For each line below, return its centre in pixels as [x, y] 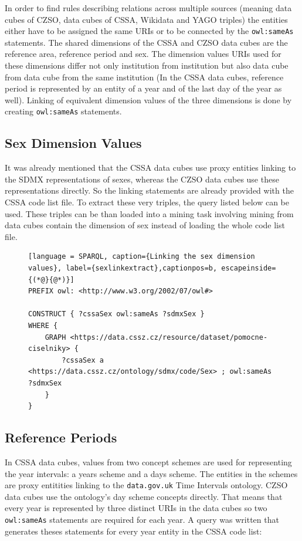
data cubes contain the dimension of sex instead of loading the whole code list [145, 225]
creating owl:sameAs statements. [63, 111]
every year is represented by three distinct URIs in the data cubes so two [136, 508]
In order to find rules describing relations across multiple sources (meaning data [148, 8]
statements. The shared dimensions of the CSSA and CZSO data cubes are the [146, 42]
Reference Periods [61, 437]
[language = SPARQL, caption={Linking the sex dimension [142, 257]
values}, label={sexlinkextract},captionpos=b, [123, 268]
